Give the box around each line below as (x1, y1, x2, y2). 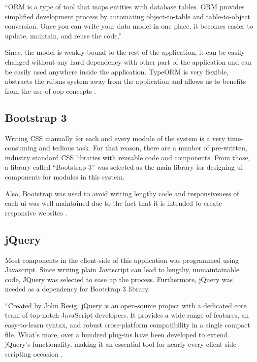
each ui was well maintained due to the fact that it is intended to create (5, 198, 222, 208)
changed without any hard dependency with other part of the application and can (5, 56, 252, 67)
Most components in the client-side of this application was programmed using (5, 254, 239, 265)
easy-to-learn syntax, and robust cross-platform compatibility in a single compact (5, 320, 251, 330)
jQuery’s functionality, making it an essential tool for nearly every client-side (5, 339, 236, 349)
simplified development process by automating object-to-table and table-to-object (5, 11, 251, 21)
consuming (5, 143, 37, 153)
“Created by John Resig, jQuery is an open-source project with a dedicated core (5, 300, 247, 310)
